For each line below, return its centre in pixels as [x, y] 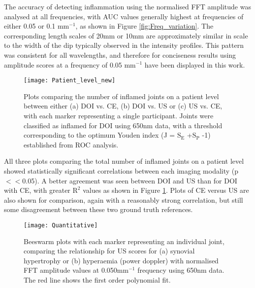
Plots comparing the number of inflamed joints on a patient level [121, 96]
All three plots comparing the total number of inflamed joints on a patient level [124, 161]
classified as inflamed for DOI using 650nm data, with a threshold [123, 125]
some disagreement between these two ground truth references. [98, 209]
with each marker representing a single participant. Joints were [119, 115]
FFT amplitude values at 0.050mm [76, 270]
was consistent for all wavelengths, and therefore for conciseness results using [120, 54]
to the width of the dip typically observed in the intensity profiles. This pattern [124, 45]
